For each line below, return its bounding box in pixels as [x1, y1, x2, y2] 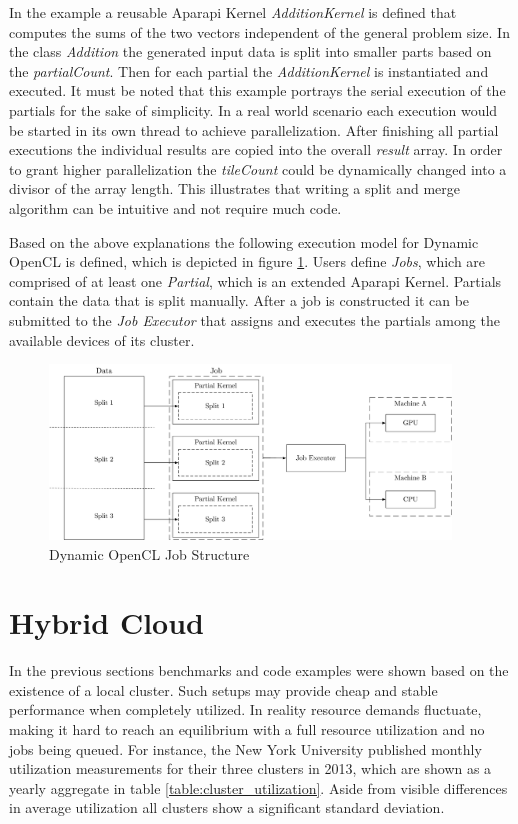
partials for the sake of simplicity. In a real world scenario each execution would [9, 99, 498, 120]
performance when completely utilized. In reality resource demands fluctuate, [9, 699, 482, 720]
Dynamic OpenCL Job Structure [49, 543, 250, 564]
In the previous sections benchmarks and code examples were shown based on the [9, 660, 509, 681]
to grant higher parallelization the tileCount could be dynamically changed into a [9, 158, 507, 179]
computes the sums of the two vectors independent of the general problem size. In [9, 21, 510, 42]
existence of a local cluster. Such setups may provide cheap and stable [9, 679, 438, 700]
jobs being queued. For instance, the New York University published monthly [9, 738, 482, 759]
